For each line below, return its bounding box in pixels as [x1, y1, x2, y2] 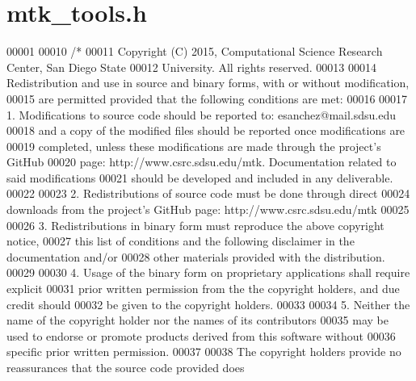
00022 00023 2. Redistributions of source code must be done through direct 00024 [6, 185, 410, 202]
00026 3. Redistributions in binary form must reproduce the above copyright [6, 216, 384, 233]
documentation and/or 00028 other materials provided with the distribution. [6, 248, 385, 265]
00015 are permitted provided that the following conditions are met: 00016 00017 [6, 90, 408, 107]
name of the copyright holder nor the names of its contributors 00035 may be [6, 312, 389, 329]
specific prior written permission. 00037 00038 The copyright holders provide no [6, 343, 401, 360]
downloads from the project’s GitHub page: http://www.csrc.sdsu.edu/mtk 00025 [6, 201, 410, 218]
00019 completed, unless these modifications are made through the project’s [6, 137, 381, 154]
